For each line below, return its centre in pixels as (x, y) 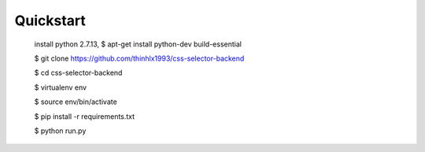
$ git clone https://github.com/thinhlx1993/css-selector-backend (139, 58)
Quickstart (50, 20)
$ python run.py (60, 131)
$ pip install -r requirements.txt (85, 116)
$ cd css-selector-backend (78, 73)
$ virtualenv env (60, 87)
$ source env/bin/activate (76, 102)
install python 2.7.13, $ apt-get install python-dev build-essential (138, 44)
